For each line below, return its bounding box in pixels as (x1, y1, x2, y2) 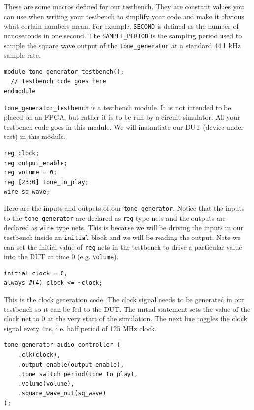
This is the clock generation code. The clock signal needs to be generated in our (4, 294, 245, 305)
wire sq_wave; (4, 188, 50, 196)
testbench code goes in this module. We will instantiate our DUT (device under (4, 121, 244, 132)
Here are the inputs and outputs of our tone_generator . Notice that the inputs (4, 203, 245, 213)
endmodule (4, 87, 36, 95)
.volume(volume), (18, 380, 75, 387)
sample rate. (4, 50, 41, 60)
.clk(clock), (18, 351, 61, 359)
